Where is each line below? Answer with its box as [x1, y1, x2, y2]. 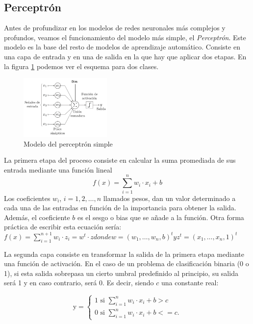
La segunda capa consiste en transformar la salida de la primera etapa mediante [4, 249, 244, 259]
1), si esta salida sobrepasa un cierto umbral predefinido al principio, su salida [4, 268, 238, 278]
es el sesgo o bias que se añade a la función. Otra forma [77, 212, 244, 222]
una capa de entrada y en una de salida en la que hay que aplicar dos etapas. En [4, 51, 247, 61]
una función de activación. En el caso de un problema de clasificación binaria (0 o [4, 258, 249, 269]
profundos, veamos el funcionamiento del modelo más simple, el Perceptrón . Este [4, 32, 246, 42]
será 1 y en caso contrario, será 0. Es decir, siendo [4, 277, 154, 288]
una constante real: [161, 277, 219, 288]
